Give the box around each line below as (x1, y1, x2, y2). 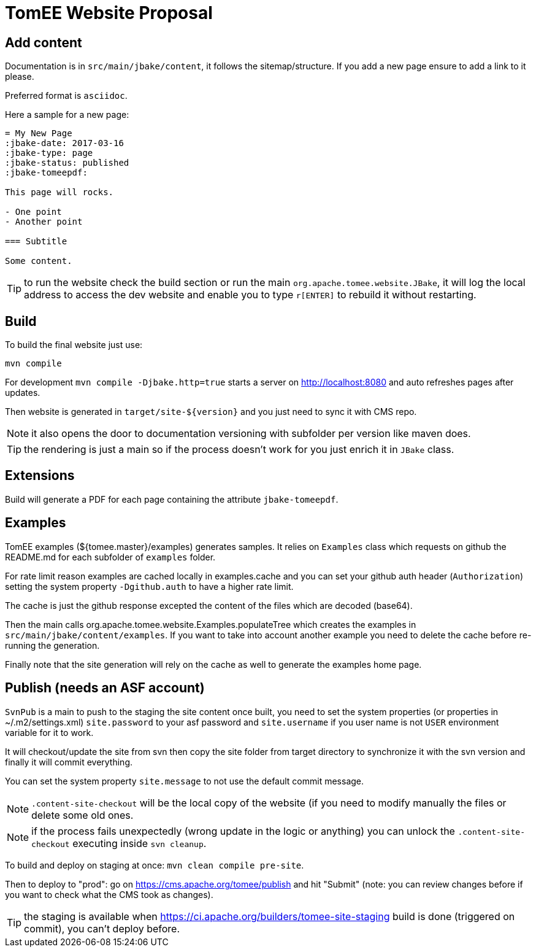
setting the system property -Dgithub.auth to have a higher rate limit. (5, 581, 294, 592)
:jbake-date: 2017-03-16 (5, 138, 124, 149)
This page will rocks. (5, 187, 114, 198)
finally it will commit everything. (5, 756, 133, 767)
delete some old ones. (31, 808, 134, 821)
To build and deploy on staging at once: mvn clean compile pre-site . (5, 859, 304, 870)
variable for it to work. (5, 727, 94, 738)
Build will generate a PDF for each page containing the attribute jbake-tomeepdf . (5, 493, 339, 505)
